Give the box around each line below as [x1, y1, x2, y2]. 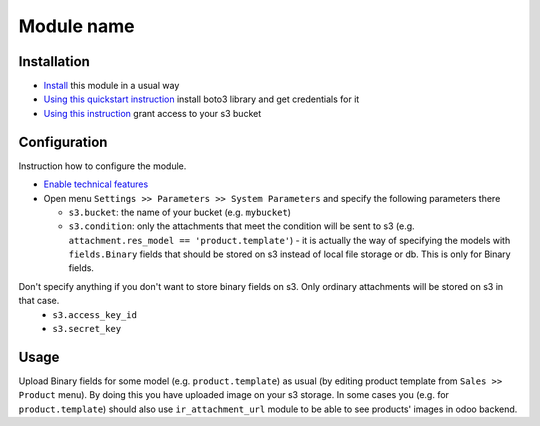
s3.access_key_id [52, 309, 137, 320]
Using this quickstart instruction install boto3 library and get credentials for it [43, 93, 360, 105]
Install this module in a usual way [43, 80, 180, 92]
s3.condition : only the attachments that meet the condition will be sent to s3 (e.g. [68, 220, 415, 232]
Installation [18, 53, 90, 70]
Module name [18, 15, 135, 37]
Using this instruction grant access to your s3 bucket [43, 107, 262, 119]
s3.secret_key [52, 323, 122, 335]
